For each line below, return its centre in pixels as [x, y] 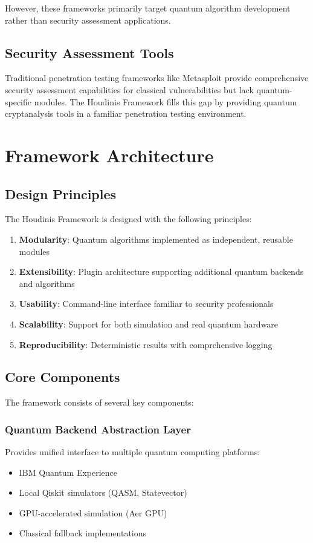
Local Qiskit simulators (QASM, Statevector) [103, 492]
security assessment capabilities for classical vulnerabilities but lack [129, 89]
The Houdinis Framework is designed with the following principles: [128, 219]
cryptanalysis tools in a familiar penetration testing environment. [126, 114]
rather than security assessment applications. [88, 20]
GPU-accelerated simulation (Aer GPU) [93, 512]
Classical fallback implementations [83, 533]
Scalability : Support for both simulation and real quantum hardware [149, 324]
